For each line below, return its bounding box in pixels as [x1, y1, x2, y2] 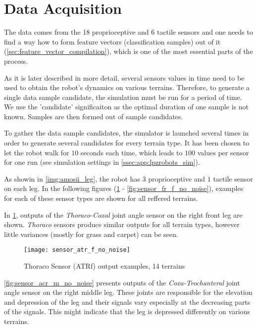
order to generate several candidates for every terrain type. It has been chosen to [4, 138, 250, 148]
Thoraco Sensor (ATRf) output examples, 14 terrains [24, 261, 185, 271]
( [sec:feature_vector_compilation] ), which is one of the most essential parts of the [4, 46, 253, 56]
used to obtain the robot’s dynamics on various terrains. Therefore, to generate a [4, 82, 250, 93]
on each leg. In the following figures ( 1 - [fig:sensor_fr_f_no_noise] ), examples [4, 183, 244, 193]
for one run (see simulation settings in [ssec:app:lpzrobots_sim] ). [4, 157, 200, 167]
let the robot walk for [4, 147, 69, 157]
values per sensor [197, 147, 249, 157]
